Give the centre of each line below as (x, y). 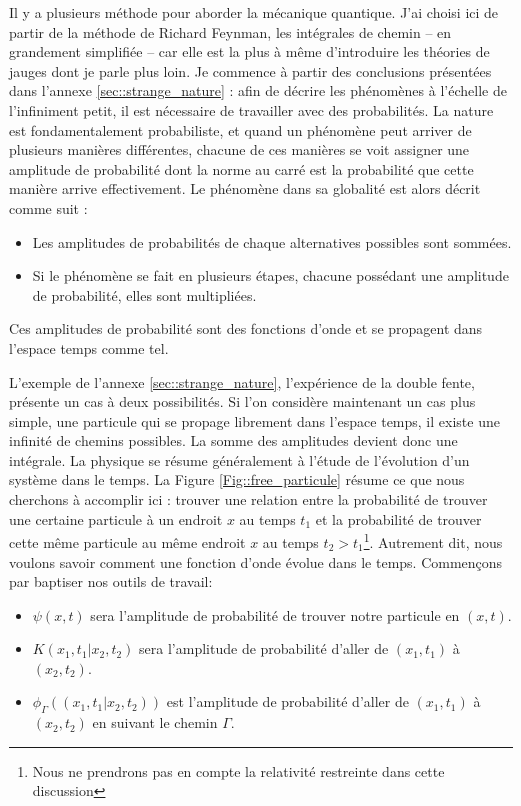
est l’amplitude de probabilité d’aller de (287, 701)
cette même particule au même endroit (127, 541)
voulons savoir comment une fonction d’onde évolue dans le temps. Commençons (256, 561)
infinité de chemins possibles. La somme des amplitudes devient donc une (233, 440)
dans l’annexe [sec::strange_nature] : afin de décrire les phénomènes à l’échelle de (258, 90)
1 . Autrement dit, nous (433, 540)
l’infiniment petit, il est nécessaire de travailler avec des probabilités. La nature (251, 109)
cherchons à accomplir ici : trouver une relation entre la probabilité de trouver (248, 499)
